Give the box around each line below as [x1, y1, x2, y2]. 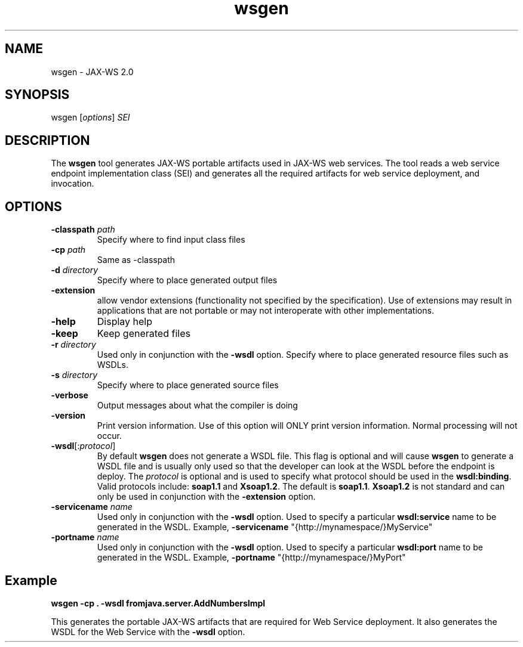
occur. [97, 431, 122, 441]
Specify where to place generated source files [97, 380, 279, 391]
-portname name [51, 532, 119, 543]
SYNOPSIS [5, 87, 70, 103]
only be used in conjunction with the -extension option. [97, 491, 316, 502]
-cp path [51, 244, 85, 255]
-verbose [51, 390, 88, 401]
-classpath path [51, 224, 115, 235]
